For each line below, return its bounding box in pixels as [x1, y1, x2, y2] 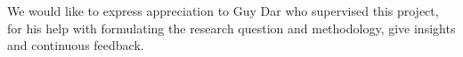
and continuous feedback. [7, 36, 144, 54]
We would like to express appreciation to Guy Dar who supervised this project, [7, 2, 439, 19]
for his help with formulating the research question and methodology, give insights [7, 18, 456, 37]
